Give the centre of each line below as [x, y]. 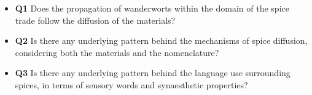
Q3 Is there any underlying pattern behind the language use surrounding [153, 73]
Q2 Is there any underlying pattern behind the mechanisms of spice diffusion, [161, 40]
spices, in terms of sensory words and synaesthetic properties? [131, 84]
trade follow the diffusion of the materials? [95, 20]
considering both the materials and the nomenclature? [117, 52]
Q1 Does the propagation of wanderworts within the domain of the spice [152, 8]
